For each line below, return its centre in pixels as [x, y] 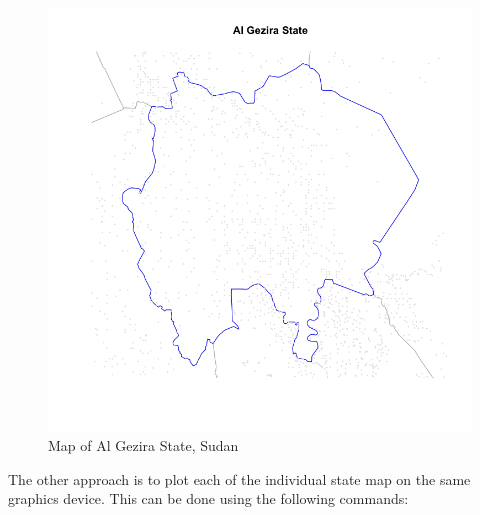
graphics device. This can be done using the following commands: [208, 498]
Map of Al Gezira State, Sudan [143, 445]
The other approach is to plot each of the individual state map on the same [239, 478]
